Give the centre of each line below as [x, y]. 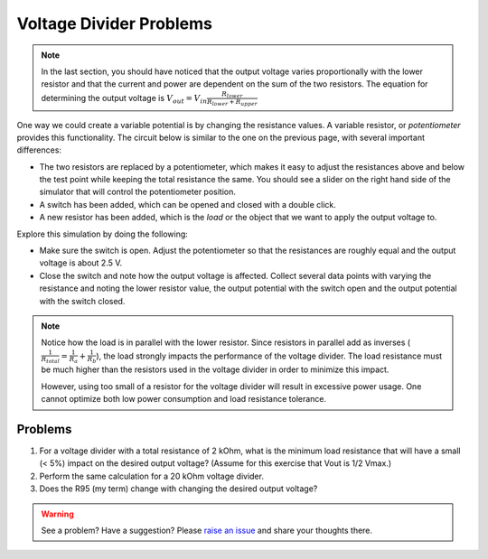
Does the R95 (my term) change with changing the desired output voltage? [178, 489]
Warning [57, 514]
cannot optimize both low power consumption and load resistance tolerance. [184, 399]
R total [51, 360]
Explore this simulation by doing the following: [103, 234]
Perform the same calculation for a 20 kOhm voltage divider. [151, 476]
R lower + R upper [232, 102]
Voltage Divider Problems [114, 23]
